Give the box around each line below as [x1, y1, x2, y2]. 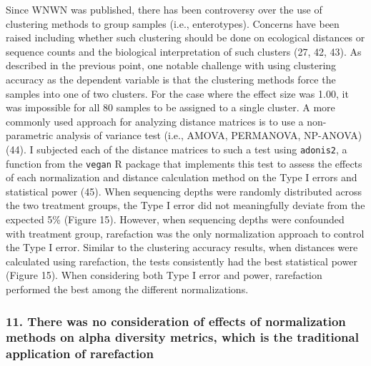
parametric [6, 128, 54, 143]
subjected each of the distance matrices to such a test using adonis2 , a [36, 141, 347, 156]
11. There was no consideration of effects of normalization [6, 312, 346, 330]
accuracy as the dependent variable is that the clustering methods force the [6, 71, 336, 86]
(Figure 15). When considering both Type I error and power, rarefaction [6, 268, 322, 283]
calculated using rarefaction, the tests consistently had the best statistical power [6, 253, 357, 268]
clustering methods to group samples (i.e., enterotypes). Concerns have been [6, 16, 340, 31]
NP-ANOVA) [304, 128, 362, 143]
